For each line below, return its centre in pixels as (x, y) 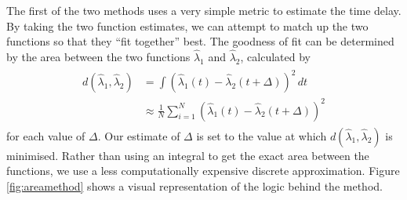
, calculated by (275, 56)
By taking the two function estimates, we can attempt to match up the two (187, 25)
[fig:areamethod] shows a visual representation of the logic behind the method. (194, 185)
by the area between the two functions (98, 56)
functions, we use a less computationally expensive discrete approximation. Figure (203, 171)
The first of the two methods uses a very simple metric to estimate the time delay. (204, 10)
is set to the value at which (262, 135)
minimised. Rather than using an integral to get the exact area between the (188, 155)
